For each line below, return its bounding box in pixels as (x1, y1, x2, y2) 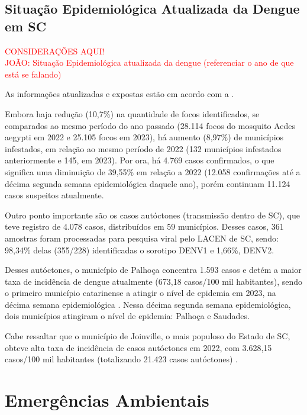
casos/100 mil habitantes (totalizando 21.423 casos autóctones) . (5, 353, 238, 365)
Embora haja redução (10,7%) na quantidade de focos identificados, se (5, 107, 260, 120)
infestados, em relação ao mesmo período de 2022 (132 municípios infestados (5, 142, 282, 155)
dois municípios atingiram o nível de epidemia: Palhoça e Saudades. (5, 310, 250, 322)
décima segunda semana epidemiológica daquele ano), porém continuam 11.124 (5, 177, 290, 189)
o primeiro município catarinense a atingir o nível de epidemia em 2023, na (5, 287, 276, 299)
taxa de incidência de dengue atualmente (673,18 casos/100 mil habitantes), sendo (5, 275, 303, 287)
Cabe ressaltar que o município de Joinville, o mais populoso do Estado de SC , (5, 330, 290, 342)
